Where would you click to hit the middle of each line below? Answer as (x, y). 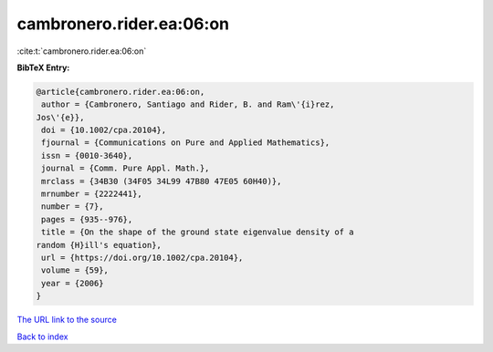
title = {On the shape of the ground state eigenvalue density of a (198, 232)
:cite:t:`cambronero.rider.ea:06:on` (82, 51)
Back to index (42, 336)
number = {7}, (73, 207)
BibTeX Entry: (43, 67)
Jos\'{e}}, (60, 117)
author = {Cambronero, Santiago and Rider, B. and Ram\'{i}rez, (188, 104)
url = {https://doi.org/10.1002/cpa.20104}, (142, 258)
